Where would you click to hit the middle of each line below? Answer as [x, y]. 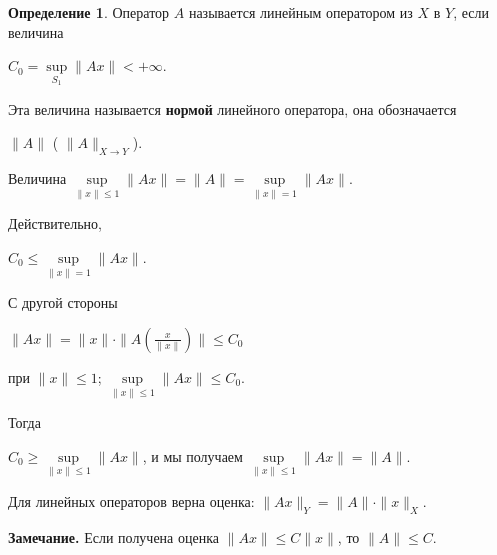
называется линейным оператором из [300, 12]
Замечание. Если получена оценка [113, 536]
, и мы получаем [192, 455]
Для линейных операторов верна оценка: [131, 500]
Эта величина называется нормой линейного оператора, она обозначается [232, 108]
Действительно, [55, 223]
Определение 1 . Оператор [89, 12]
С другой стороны [63, 302]
